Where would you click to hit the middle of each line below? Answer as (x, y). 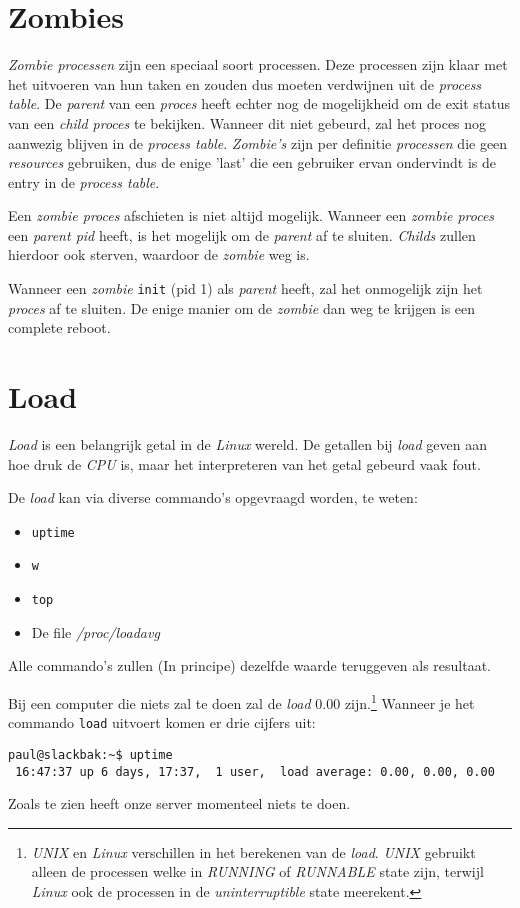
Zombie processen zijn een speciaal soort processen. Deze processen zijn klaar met (258, 64)
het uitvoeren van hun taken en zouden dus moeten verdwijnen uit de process (245, 83)
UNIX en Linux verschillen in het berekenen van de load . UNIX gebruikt (253, 851)
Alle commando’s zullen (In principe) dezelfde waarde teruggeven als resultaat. (249, 665)
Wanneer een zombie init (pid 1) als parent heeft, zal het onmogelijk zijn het (245, 288)
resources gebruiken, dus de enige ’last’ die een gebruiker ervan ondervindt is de (252, 162)
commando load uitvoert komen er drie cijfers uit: (162, 722)
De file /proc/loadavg (95, 631)
